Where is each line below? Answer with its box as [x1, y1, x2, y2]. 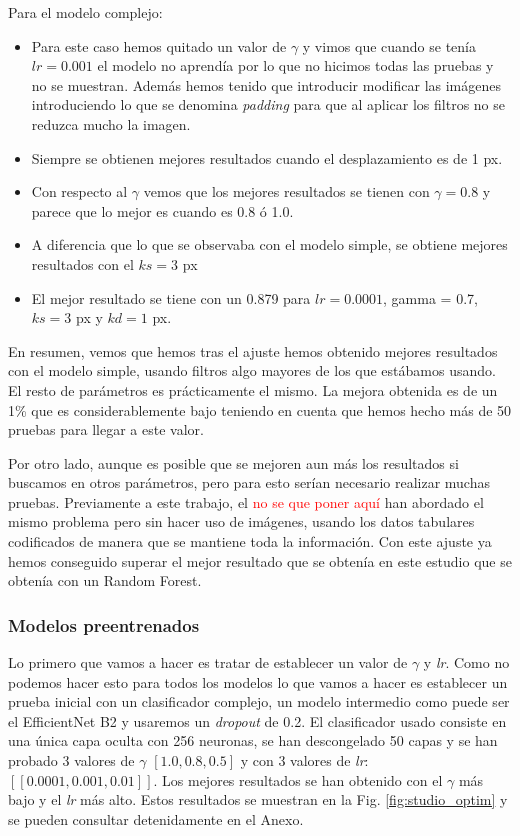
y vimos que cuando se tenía [302, 35, 477, 56]
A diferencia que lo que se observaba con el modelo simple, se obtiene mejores [31, 234, 508, 255]
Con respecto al [31, 181, 128, 202]
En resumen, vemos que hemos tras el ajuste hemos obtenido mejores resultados [8, 340, 498, 361]
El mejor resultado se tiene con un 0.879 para [31, 287, 311, 308]
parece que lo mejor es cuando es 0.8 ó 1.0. [31, 200, 294, 221]
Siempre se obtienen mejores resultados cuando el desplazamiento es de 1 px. [31, 147, 503, 168]
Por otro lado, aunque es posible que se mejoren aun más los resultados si [8, 452, 459, 473]
